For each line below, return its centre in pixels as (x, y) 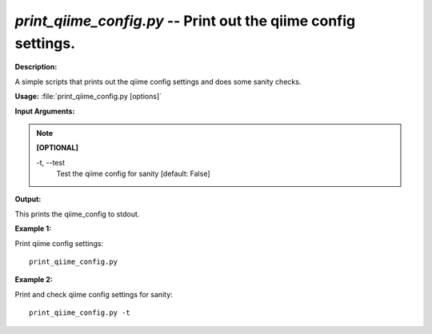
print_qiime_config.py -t (80, 313)
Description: (36, 67)
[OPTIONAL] (58, 148)
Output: (28, 199)
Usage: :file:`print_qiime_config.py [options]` (88, 97)
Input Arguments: (45, 111)
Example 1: (33, 229)
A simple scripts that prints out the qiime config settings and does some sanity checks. (158, 82)
